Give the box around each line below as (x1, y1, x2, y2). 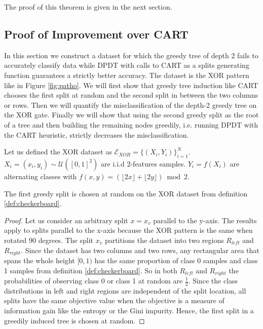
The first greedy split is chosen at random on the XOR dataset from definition (4, 188, 248, 198)
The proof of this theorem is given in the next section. (4, 2, 172, 12)
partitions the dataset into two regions (104, 234, 224, 245)
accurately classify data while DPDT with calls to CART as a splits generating (4, 60, 249, 70)
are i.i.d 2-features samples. (101, 158, 186, 169)
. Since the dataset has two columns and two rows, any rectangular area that (21, 244, 259, 255)
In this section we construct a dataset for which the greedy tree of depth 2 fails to (4, 50, 258, 60)
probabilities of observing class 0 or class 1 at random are (4, 275, 183, 285)
